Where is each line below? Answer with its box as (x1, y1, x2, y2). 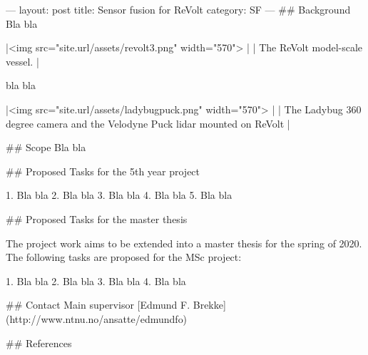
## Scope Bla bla (6, 140, 86, 155)
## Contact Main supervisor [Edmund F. (6, 297, 190, 312)
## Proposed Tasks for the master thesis (6, 211, 188, 226)
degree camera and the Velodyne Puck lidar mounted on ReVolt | (6, 115, 290, 130)
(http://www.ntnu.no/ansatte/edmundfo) (6, 311, 188, 326)
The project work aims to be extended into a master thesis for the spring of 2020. (6, 235, 362, 250)
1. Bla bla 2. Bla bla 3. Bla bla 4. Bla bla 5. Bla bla (6, 187, 232, 202)
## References (6, 335, 72, 350)
